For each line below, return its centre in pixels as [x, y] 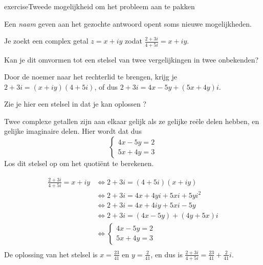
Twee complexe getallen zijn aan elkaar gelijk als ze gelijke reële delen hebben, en [132, 121]
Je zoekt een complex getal [46, 41]
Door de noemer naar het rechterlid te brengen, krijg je [91, 77]
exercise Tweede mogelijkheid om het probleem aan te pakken [100, 6]
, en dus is [167, 254]
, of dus [106, 86]
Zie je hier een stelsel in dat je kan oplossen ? [75, 104]
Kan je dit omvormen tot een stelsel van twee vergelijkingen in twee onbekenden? [131, 59]
